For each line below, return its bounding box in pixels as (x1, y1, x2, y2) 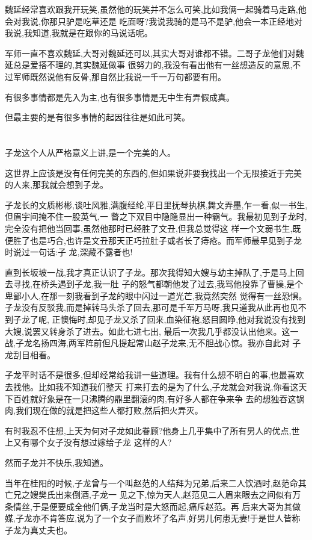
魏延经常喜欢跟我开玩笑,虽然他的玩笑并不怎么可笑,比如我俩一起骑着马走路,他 (5, 3, 307, 15)
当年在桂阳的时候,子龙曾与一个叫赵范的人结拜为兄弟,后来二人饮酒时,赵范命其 (5, 476, 307, 489)
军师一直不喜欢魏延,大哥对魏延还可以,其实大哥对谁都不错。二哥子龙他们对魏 (5, 46, 304, 59)
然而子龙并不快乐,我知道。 (5, 456, 108, 468)
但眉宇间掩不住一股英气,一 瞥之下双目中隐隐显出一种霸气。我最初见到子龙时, (5, 210, 307, 223)
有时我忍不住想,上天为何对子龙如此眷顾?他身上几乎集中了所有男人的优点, (5, 424, 292, 436)
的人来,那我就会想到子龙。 (5, 178, 108, 191)
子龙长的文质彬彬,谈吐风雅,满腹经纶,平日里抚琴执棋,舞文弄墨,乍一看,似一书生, (5, 198, 308, 211)
